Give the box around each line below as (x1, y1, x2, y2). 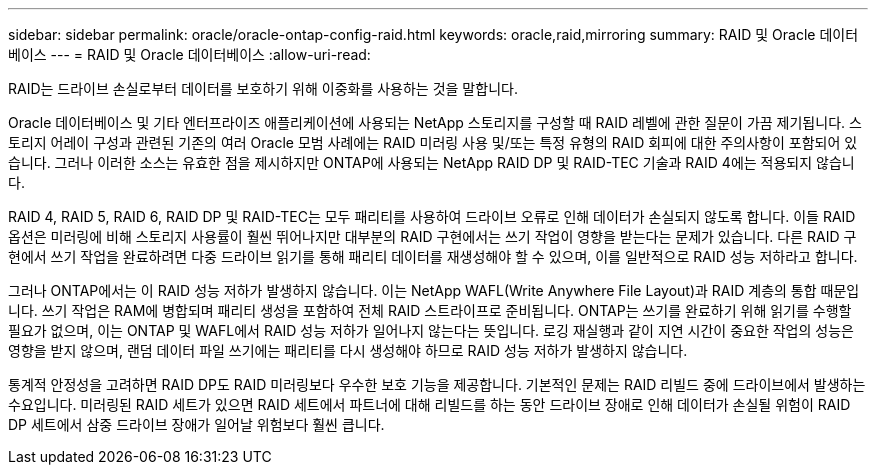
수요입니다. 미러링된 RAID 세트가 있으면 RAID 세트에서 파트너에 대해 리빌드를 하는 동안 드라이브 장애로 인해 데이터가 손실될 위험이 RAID (8, 396, 851, 413)
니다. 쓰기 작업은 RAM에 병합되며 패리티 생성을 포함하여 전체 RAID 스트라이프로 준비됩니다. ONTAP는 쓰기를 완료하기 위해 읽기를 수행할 (8, 302, 852, 319)
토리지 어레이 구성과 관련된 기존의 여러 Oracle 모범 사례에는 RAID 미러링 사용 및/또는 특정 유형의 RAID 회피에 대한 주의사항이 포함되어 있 (8, 134, 858, 151)
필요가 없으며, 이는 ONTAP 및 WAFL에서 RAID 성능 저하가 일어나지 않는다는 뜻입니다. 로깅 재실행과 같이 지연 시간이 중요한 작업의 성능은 (8, 322, 854, 339)
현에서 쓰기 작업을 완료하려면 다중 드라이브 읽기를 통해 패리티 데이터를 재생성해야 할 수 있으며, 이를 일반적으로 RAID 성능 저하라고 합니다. (8, 248, 858, 265)
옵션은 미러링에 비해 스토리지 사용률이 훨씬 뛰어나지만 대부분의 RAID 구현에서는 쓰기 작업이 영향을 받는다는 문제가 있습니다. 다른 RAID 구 (8, 228, 857, 245)
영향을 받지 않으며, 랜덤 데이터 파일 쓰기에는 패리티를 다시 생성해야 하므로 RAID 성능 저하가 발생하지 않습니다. (8, 342, 688, 359)
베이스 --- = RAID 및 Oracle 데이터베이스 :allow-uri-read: (8, 46, 371, 63)
